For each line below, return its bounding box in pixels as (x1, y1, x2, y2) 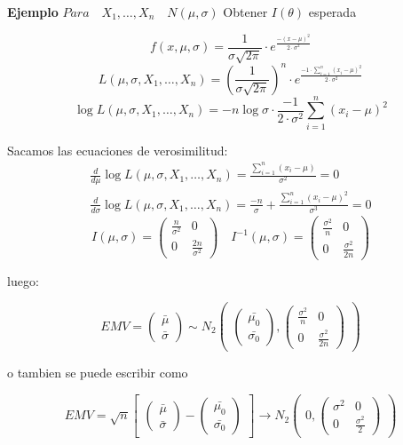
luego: (7, 271, 39, 290)
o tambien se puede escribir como (7, 363, 188, 382)
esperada (308, 3, 357, 20)
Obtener (223, 3, 268, 20)
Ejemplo (7, 3, 59, 20)
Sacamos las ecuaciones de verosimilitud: (7, 140, 228, 159)
